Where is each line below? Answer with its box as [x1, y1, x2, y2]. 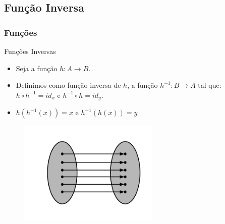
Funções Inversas [4, 46, 56, 56]
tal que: [198, 80, 221, 90]
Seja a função [16, 63, 58, 73]
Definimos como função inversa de [16, 80, 121, 90]
